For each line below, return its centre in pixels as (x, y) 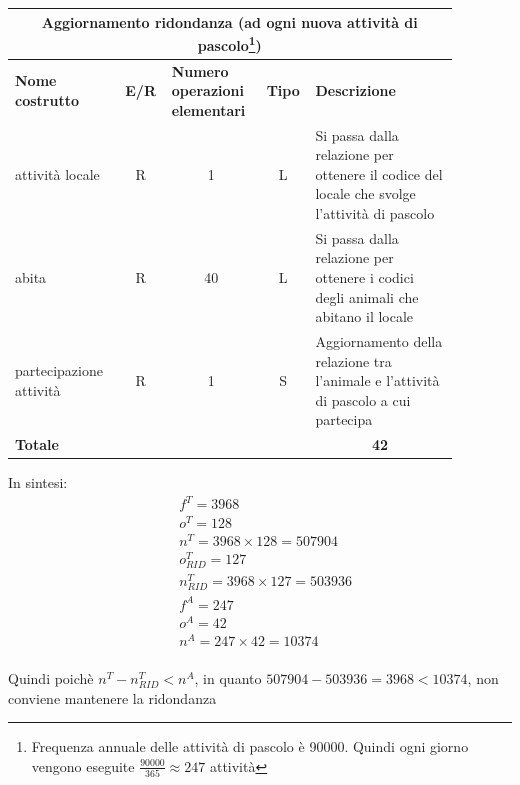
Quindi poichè (51, 678)
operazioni (208, 90)
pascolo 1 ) (229, 43)
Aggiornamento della (379, 341)
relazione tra (353, 360)
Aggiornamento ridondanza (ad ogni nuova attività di (229, 21)
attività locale (57, 173)
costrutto (47, 99)
